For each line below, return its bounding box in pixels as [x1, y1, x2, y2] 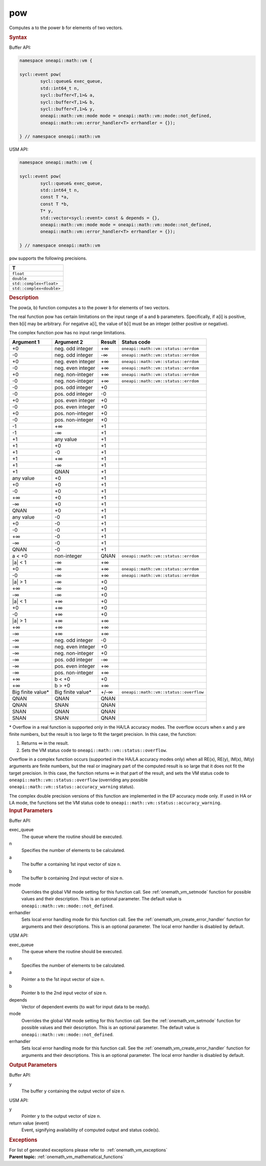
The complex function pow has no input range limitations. [9, 329, 126, 335]
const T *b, [40, 201, 69, 207]
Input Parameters [9, 807, 53, 814]
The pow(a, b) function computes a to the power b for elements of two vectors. [9, 304, 170, 311]
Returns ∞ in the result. [21, 740, 69, 746]
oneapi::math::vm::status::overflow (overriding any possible [9, 777, 148, 783]
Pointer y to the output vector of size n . [21, 1113, 101, 1119]
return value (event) [9, 1120, 49, 1126]
